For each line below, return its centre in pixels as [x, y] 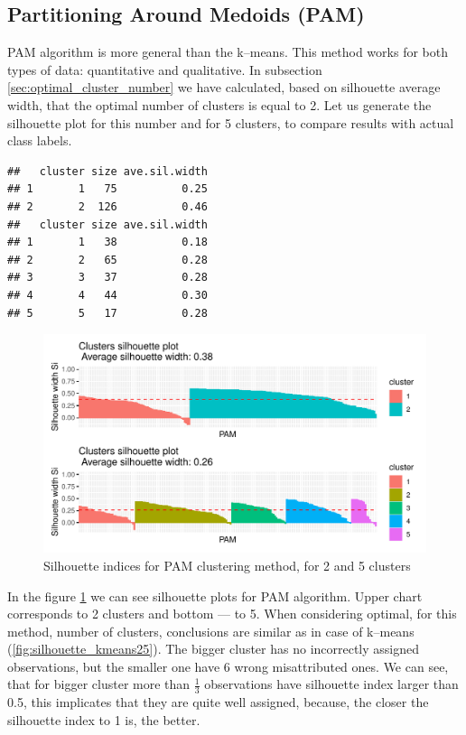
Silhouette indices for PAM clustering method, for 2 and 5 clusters [227, 565]
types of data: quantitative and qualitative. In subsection [165, 69]
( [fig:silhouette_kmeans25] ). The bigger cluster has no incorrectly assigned [214, 649]
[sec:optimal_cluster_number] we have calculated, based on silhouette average [224, 87]
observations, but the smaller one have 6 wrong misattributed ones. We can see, [228, 666]
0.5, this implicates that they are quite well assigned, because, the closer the [218, 702]
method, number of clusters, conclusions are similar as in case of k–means [211, 631]
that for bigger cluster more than [99, 684]
